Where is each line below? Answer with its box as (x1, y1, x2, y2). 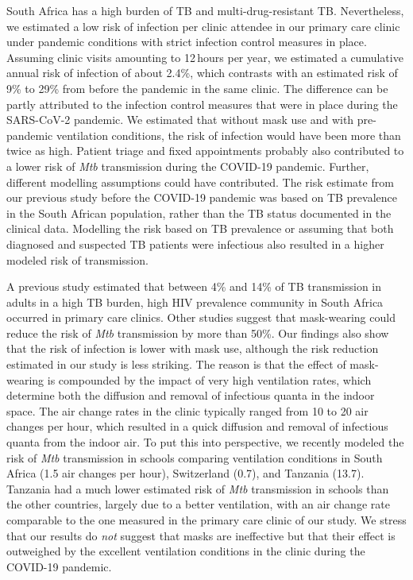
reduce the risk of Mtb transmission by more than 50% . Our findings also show (6, 324, 389, 341)
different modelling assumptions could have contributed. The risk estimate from (6, 173, 394, 190)
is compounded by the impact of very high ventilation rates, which (47, 371, 372, 388)
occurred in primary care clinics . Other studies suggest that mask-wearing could (6, 309, 396, 326)
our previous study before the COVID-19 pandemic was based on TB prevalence (6, 189, 397, 206)
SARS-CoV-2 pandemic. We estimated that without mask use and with (6, 111, 354, 128)
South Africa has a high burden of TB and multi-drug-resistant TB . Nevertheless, (6, 2, 404, 18)
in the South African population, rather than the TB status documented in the (6, 204, 392, 221)
